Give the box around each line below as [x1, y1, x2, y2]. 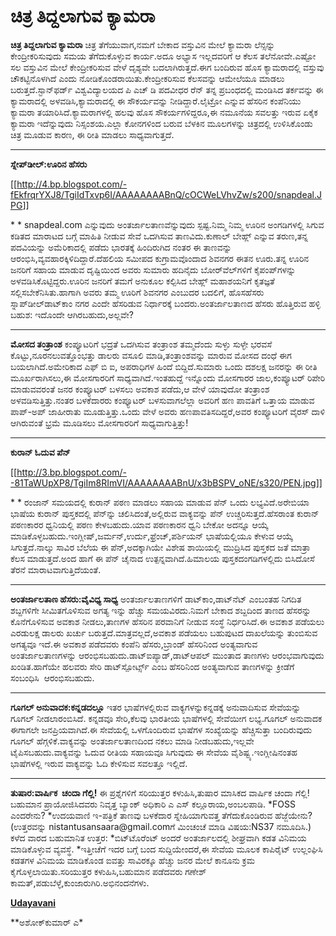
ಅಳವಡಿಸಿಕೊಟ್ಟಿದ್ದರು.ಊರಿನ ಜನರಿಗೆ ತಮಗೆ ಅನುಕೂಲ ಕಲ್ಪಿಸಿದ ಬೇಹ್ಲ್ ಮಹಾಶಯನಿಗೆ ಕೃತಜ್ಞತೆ [10, 275, 275, 287]
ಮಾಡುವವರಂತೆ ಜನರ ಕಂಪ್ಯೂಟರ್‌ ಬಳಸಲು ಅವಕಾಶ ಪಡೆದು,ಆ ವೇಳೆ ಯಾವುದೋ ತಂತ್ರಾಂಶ [10, 383, 270, 395]
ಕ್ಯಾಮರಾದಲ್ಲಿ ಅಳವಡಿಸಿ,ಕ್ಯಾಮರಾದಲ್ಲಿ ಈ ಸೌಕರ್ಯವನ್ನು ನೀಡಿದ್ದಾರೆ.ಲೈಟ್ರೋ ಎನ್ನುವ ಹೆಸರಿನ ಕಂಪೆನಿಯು [10, 95, 302, 107]
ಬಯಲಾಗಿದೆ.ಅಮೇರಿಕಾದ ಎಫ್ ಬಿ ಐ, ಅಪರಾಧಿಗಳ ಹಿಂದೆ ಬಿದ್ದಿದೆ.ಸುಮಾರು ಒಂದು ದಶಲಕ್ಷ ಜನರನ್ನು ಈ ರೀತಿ [10, 360, 318, 372]
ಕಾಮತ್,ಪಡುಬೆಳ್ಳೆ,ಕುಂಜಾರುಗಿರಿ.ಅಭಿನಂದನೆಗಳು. [10, 876, 150, 889]
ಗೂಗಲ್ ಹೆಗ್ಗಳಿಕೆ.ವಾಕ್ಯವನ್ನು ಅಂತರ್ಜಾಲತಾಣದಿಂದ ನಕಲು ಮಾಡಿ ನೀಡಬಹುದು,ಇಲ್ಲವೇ [10, 735, 255, 747]
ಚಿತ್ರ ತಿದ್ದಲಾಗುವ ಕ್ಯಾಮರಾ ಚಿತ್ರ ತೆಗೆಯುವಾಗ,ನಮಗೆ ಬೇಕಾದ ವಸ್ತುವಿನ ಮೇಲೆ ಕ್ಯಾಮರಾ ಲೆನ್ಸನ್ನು [10, 38, 276, 50]
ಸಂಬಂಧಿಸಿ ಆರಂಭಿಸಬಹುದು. [10, 671, 95, 684]
